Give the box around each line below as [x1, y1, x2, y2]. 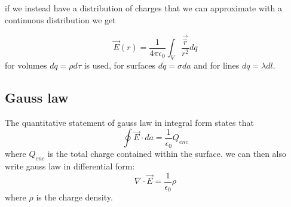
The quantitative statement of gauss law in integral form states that [5, 116, 254, 128]
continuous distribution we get [5, 13, 116, 26]
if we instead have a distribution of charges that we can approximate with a [5, 2, 282, 14]
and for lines [194, 58, 240, 71]
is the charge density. [36, 191, 113, 203]
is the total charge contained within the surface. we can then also [47, 147, 287, 160]
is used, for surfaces [84, 58, 156, 71]
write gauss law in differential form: [5, 160, 135, 172]
